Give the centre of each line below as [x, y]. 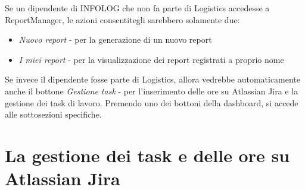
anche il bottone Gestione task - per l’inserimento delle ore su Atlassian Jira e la [152, 91]
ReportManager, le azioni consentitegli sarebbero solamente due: [122, 19]
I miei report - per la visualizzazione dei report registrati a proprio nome [151, 59]
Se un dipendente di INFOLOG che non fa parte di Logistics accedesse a [137, 8]
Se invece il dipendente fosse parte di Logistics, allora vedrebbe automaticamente [153, 79]
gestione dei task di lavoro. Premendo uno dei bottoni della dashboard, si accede [152, 102]
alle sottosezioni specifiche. [53, 114]
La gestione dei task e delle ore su [147, 155]
